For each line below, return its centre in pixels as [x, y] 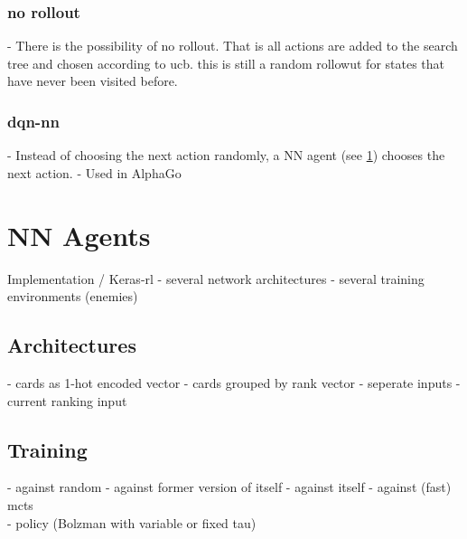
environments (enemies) [73, 296]
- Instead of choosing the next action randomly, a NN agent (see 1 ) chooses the [226, 155]
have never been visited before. [93, 81]
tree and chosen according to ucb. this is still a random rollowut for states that [226, 63]
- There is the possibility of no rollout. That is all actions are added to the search [233, 46]
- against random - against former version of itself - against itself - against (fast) [229, 487]
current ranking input [67, 400]
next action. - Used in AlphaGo [94, 172]
